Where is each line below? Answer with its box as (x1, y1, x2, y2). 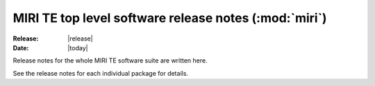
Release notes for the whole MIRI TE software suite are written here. (12, 56, 208, 65)
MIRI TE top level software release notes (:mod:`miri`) (12, 10, 327, 25)
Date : (12, 43, 29, 52)
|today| (67, 43, 88, 52)
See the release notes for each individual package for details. (12, 69, 189, 77)
